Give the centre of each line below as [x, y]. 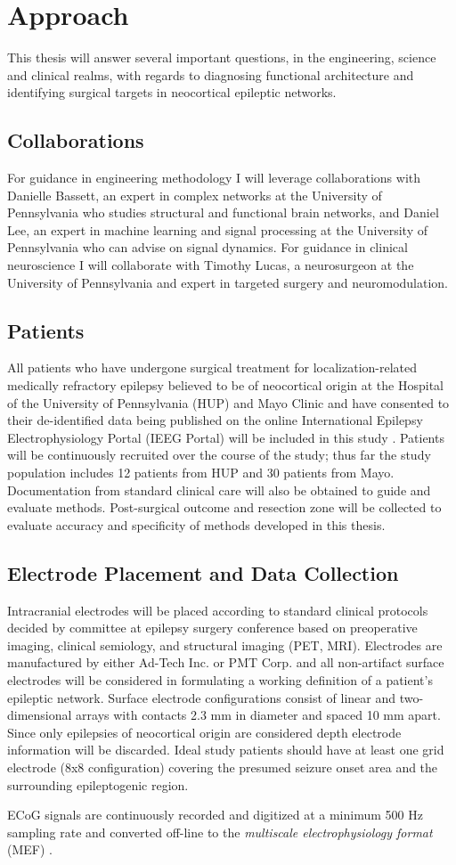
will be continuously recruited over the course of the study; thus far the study [219, 455]
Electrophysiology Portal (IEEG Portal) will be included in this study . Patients [226, 437]
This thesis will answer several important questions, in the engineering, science [222, 57]
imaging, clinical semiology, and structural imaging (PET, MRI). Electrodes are [225, 645]
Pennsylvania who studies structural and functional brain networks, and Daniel [223, 212]
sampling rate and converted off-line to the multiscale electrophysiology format [220, 832]
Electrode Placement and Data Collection [203, 572]
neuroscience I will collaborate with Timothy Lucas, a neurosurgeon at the [211, 265]
